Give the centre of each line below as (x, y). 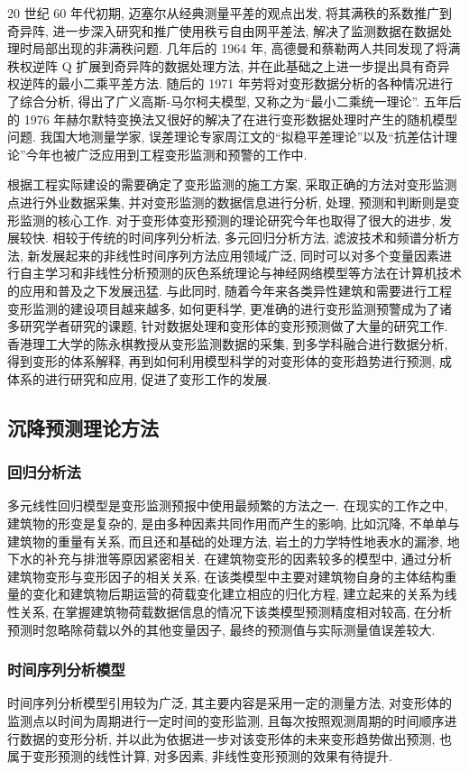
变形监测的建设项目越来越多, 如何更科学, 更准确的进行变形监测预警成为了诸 (230, 308)
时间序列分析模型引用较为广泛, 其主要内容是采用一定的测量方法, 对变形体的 (230, 703)
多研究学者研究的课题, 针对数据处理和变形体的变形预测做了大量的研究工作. (228, 326)
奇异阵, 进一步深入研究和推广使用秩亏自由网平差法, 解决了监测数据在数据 (224, 30)
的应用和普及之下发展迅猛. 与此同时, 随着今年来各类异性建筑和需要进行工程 (230, 290)
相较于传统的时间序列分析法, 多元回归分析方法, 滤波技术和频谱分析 (250, 238)
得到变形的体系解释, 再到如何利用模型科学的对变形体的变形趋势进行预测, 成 (230, 361)
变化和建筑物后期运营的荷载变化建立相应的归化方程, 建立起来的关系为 (238, 594)
